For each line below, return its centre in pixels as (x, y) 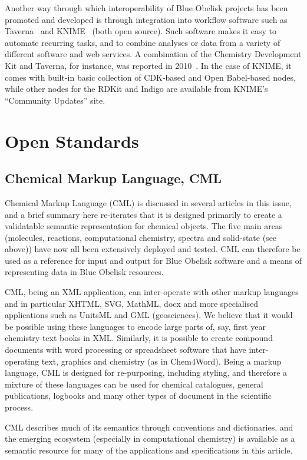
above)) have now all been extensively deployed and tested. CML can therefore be (153, 249)
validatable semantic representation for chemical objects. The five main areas (144, 226)
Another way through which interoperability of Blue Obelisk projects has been (146, 8)
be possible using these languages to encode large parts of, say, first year (135, 326)
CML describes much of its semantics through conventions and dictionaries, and (149, 427)
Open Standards (72, 140)
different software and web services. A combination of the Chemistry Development (153, 54)
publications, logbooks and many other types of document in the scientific (138, 396)
